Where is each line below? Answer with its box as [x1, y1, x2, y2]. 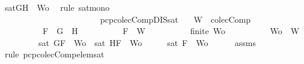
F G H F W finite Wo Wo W [42, 25, 300, 37]
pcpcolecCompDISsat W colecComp [100, 13, 251, 25]
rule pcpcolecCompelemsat [4, 48, 105, 60]
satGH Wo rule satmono [4, 1, 110, 13]
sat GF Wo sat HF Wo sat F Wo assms [38, 36, 257, 48]
